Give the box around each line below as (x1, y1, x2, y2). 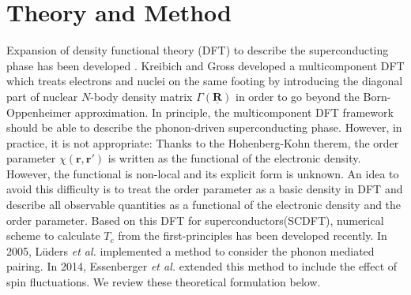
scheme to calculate (6, 227, 100, 244)
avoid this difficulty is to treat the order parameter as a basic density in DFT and (6, 181, 403, 197)
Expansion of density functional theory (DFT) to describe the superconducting (6, 42, 389, 58)
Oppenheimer (6, 103, 72, 120)
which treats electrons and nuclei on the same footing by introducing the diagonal (6, 73, 403, 89)
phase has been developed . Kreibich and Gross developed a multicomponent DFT (6, 57, 405, 73)
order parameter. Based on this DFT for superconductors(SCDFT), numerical (6, 211, 384, 228)
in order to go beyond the (236, 88, 360, 104)
